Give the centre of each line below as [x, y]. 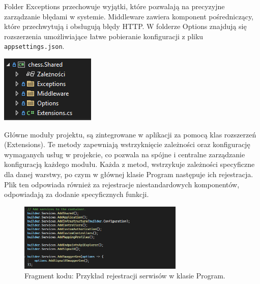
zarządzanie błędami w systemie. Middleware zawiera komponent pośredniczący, [129, 16]
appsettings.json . [34, 46]
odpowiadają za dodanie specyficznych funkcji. [77, 194]
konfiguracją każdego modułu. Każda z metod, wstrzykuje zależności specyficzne [129, 164]
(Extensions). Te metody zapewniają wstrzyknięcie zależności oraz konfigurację [127, 144]
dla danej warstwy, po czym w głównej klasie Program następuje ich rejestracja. [129, 174]
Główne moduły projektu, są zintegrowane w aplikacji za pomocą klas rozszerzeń [130, 134]
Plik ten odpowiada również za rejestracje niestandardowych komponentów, [122, 184]
